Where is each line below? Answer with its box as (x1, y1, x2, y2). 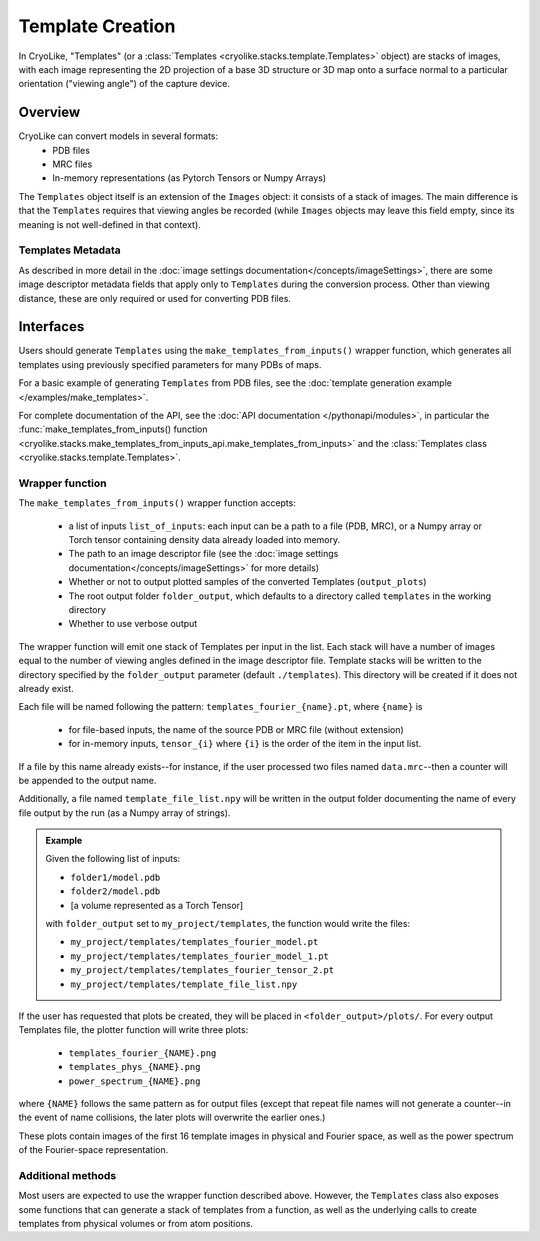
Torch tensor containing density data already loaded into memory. (68, 534, 341, 546)
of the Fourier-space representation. (18, 1144, 169, 1156)
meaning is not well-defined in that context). (18, 218, 202, 230)
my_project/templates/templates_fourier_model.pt (70, 936, 319, 948)
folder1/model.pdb (70, 871, 161, 883)
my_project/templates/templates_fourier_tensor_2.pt (70, 965, 335, 976)
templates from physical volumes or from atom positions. (18, 1218, 254, 1230)
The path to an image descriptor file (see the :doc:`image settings (68, 548, 339, 560)
